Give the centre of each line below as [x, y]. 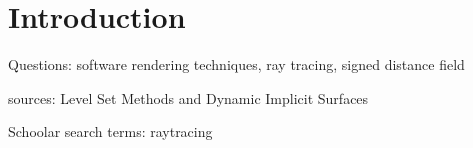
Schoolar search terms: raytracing [110, 131]
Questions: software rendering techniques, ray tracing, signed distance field [236, 64]
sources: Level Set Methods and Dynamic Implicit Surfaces [188, 97]
